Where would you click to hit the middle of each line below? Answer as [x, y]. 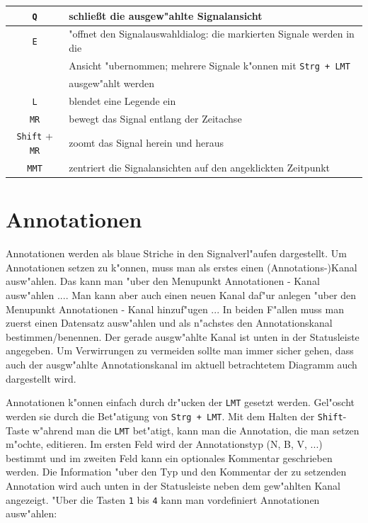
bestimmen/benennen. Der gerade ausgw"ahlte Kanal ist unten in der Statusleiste [183, 336]
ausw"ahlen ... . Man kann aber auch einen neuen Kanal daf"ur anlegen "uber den [181, 295]
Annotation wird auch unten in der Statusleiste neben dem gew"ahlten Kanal [173, 485]
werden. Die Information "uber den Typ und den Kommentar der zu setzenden [176, 472]
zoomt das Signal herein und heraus [146, 143]
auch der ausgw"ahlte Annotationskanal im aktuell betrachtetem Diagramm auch [182, 364]
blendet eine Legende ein [122, 100]
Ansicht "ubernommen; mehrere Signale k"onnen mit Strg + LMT [209, 65]
